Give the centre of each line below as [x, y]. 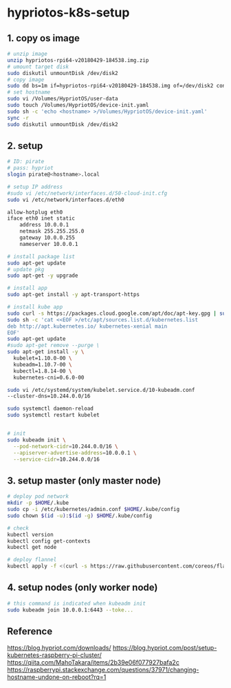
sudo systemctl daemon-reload [51, 409]
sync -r [18, 118]
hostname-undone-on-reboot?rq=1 [57, 677]
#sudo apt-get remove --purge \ [53, 346]
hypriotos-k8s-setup [68, 13]
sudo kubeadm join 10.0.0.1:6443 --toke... [70, 610]
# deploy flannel [32, 560]
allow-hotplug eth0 [35, 212]
